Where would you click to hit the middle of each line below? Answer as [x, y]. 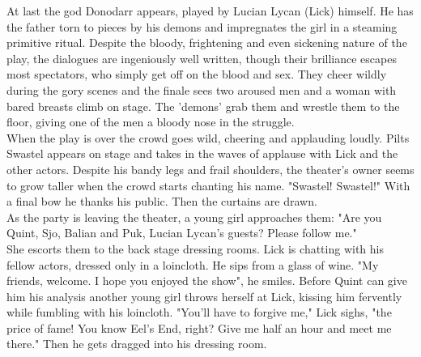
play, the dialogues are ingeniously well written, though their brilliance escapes [202, 58]
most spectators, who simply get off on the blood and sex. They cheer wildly [197, 74]
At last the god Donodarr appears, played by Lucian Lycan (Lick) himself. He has [210, 11]
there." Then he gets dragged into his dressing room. [137, 344]
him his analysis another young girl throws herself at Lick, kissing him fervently [204, 296]
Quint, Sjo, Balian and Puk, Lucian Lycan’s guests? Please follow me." [182, 233]
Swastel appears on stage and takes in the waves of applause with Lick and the [202, 153]
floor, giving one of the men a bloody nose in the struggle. [151, 122]
